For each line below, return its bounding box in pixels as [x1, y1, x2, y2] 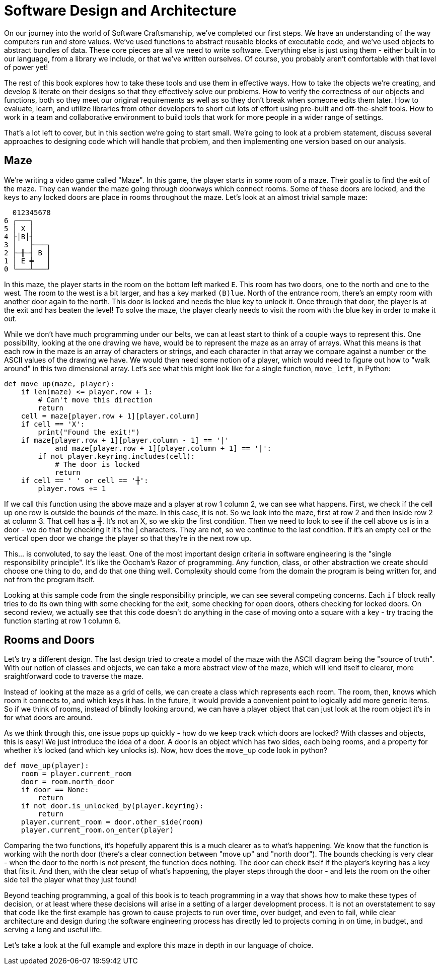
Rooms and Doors [4, 634, 95, 647]
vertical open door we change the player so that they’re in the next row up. [4, 533, 252, 542]
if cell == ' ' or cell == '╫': [21, 476, 149, 484]
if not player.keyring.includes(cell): [38, 452, 195, 460]
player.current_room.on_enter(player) [21, 826, 174, 835]
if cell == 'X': [21, 420, 85, 428]
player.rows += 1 [38, 484, 106, 493]
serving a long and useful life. [4, 925, 102, 934]
